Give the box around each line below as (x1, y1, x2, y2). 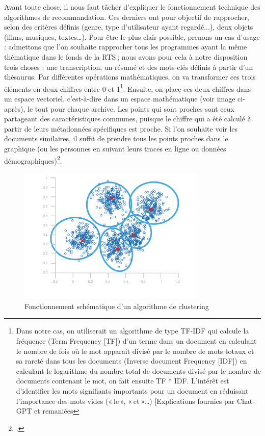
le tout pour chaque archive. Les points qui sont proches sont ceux (28, 103, 234, 114)
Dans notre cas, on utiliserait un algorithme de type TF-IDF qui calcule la (16, 325, 249, 336)
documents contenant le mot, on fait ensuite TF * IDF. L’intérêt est (16, 375, 229, 386)
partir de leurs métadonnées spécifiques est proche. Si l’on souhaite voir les (4, 123, 238, 134)
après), (4, 103, 25, 114)
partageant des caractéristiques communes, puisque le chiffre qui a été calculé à (4, 113, 251, 124)
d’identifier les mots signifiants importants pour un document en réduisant (16, 385, 249, 396)
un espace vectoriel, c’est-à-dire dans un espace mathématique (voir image (4, 93, 235, 104)
